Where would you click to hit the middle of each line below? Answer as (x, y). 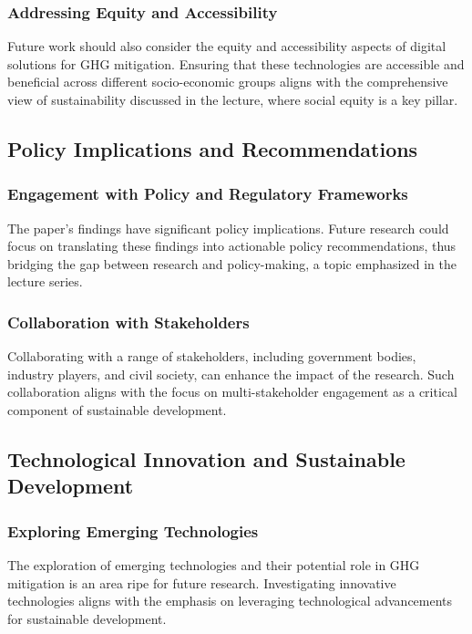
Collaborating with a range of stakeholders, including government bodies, (212, 356)
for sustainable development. (87, 618)
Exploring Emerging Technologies (133, 530)
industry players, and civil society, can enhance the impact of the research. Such (231, 374)
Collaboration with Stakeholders (128, 322)
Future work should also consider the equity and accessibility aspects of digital (227, 46)
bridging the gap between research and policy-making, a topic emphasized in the (232, 263)
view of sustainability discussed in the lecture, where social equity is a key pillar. (233, 99)
